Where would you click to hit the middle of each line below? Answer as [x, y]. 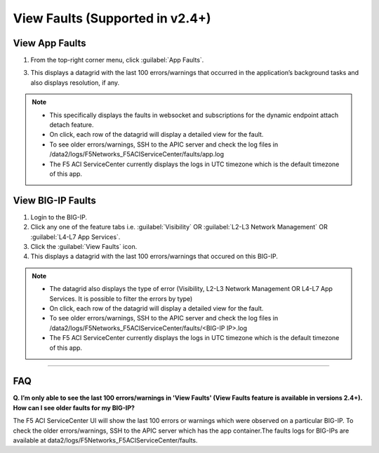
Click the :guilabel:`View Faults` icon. [84, 247]
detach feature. [72, 125]
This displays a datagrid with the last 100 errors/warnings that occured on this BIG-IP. [154, 257]
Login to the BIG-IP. [59, 217]
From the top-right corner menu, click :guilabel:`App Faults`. [117, 60]
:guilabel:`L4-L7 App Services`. [75, 237]
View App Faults [50, 43]
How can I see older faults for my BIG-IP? [74, 407]
